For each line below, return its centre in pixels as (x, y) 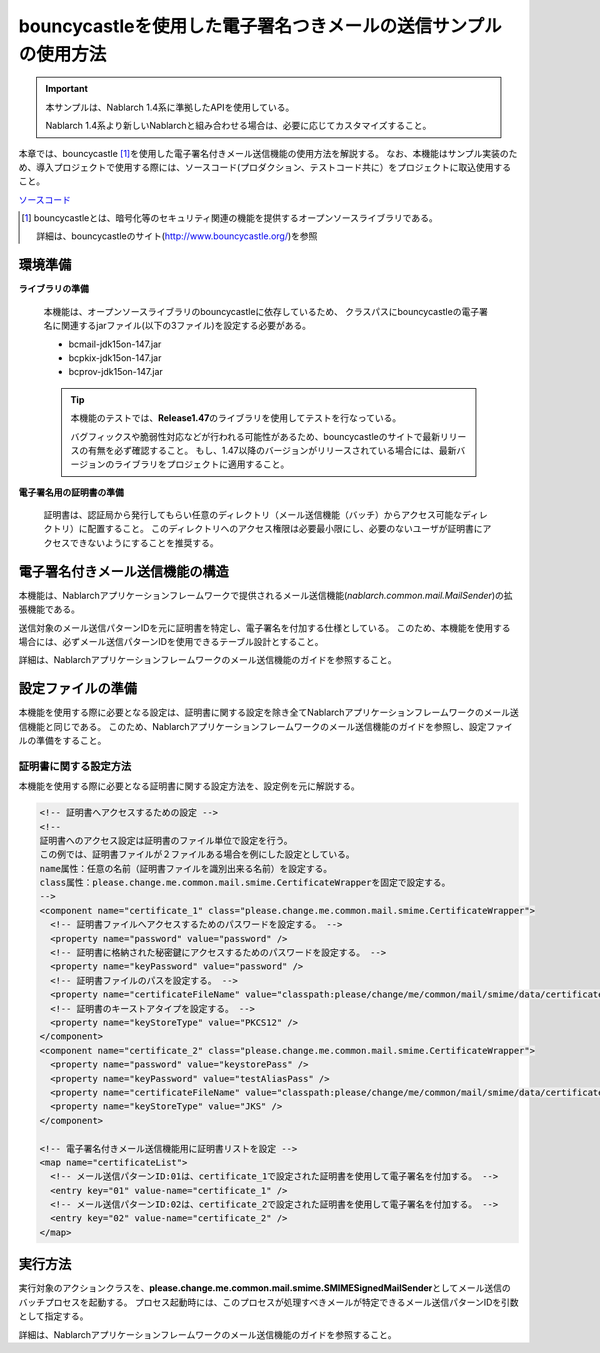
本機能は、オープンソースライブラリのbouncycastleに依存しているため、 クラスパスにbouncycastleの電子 (261, 311)
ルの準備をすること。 (62, 740)
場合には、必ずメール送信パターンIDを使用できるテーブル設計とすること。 (171, 641)
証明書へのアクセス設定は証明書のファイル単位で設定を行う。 (166, 840)
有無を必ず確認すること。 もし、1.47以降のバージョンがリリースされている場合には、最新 (272, 450)
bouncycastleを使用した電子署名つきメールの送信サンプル (260, 26)
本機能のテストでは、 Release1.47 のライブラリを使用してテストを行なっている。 (236, 418)
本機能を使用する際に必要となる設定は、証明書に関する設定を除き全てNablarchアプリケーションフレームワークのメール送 (269, 712)
